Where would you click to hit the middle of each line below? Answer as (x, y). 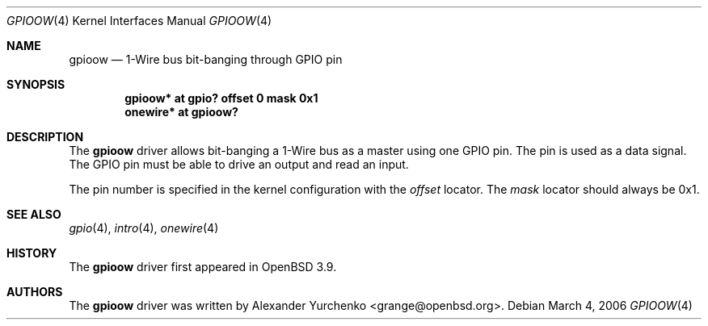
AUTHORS (35, 292)
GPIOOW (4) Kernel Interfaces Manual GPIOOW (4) (139, 21)
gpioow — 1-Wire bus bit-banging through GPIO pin (206, 59)
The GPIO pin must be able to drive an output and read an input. (239, 164)
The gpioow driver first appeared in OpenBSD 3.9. (203, 267)
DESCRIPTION (45, 137)
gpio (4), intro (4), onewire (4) (144, 228)
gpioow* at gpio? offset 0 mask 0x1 (221, 98)
